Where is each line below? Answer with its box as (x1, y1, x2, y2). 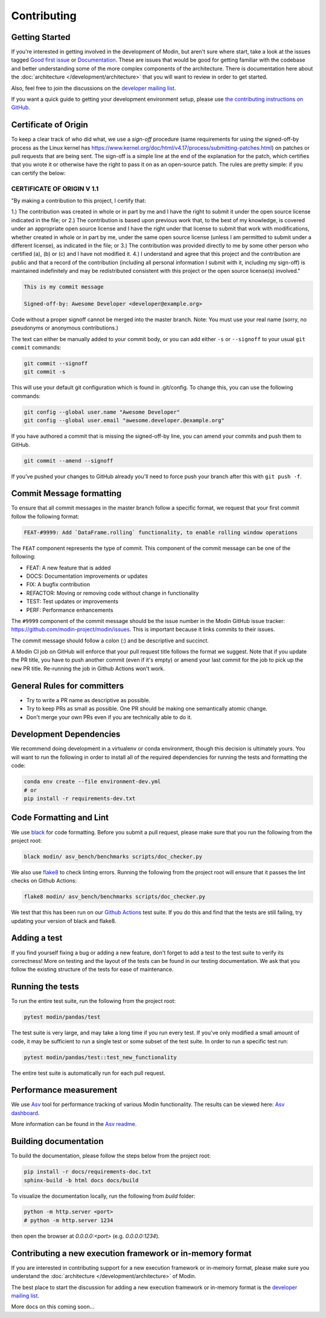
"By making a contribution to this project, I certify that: (11, 197, 146, 205)
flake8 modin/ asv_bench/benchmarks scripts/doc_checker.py (24, 894, 206, 900)
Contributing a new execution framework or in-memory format (11, 1248, 252, 1258)
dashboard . (11, 1109, 40, 1116)
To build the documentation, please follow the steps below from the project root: (11, 1152, 211, 1159)
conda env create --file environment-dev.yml (24, 778, 161, 785)
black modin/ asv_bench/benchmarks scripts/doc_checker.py (24, 853, 202, 860)
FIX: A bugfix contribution (26, 581, 91, 588)
